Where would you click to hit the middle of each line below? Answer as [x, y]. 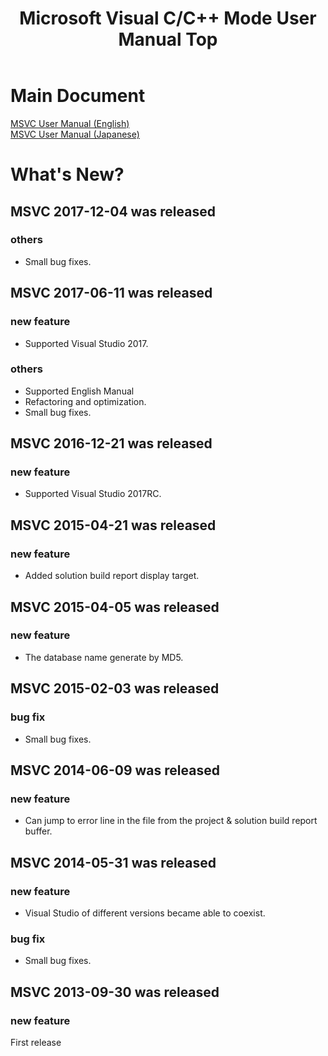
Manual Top [168, 39]
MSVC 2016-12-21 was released [111, 443]
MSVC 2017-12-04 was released [113, 211]
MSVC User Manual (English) [70, 123]
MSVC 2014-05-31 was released [113, 862]
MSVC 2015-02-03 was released [115, 688]
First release [36, 1042]
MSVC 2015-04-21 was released [113, 525]
